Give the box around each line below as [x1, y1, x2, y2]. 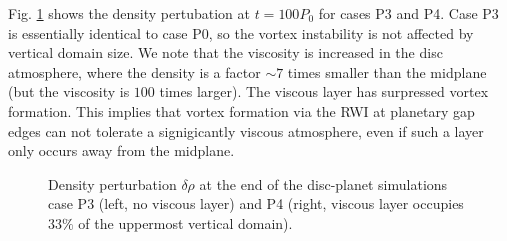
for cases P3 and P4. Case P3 [318, 3, 499, 23]
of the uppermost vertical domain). [78, 212, 293, 233]
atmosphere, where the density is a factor [8, 61, 261, 82]
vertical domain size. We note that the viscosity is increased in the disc [8, 42, 443, 63]
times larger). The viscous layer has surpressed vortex [159, 81, 489, 102]
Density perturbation [48, 173, 177, 194]
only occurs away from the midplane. [8, 140, 235, 161]
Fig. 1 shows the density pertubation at [8, 3, 250, 23]
